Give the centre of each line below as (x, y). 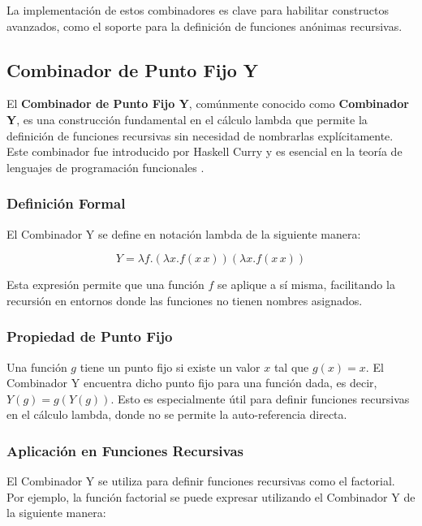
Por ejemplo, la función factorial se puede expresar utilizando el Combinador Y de (211, 496)
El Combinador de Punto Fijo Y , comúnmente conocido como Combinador (208, 103)
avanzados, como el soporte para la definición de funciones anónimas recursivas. (205, 26)
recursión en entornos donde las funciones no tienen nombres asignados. (185, 300)
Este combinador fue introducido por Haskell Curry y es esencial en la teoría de (205, 151)
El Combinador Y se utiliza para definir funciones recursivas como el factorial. (201, 481)
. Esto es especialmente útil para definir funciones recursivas (260, 398)
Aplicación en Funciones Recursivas (125, 450)
